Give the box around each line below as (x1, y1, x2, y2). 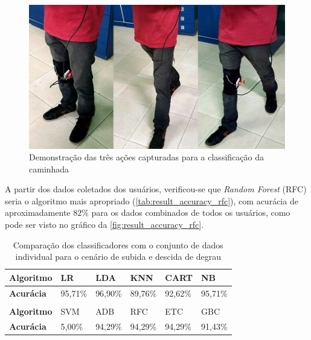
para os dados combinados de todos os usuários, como (91, 206, 290, 219)
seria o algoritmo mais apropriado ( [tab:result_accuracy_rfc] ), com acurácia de (5, 194, 298, 207)
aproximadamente (5, 206, 71, 219)
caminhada (29, 162, 69, 175)
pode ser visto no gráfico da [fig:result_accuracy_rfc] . (5, 218, 204, 231)
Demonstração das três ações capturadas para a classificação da (29, 151, 264, 163)
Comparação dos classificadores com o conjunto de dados (13, 238, 223, 251)
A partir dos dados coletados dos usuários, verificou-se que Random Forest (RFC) (5, 183, 307, 195)
